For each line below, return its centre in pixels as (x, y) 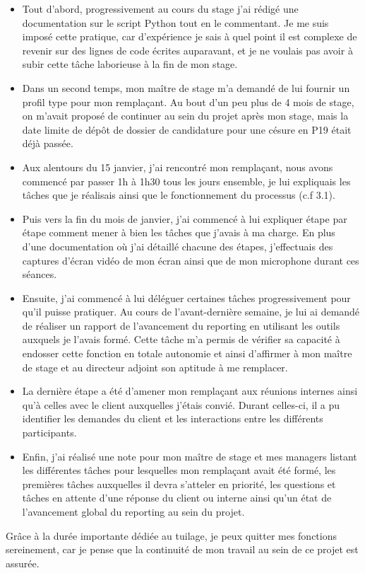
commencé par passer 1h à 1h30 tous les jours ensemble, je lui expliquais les (186, 181)
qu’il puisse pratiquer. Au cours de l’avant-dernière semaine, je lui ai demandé (191, 312)
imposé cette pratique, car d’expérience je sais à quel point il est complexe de (190, 36)
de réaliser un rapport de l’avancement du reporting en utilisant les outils (181, 325)
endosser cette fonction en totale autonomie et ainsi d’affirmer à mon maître (187, 353)
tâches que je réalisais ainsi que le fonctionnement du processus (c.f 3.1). (179, 195)
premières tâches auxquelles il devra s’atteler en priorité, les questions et (179, 484)
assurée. (23, 563)
